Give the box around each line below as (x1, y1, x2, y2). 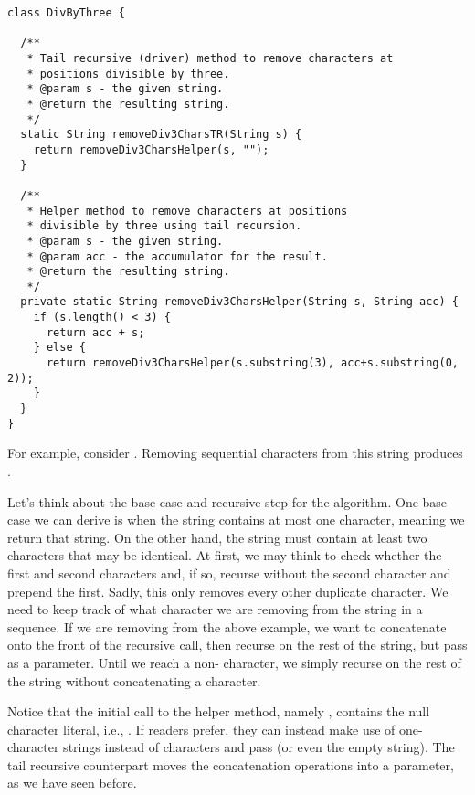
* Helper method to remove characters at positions (26, 204, 348, 217)
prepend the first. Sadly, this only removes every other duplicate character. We (7, 581, 449, 600)
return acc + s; (46, 325, 145, 339)
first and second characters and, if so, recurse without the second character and (7, 563, 451, 582)
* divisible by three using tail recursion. (26, 219, 302, 233)
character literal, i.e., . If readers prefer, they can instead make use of (7, 719, 396, 738)
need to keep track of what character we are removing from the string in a (7, 599, 423, 619)
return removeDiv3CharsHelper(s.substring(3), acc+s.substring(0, (46, 356, 459, 370)
